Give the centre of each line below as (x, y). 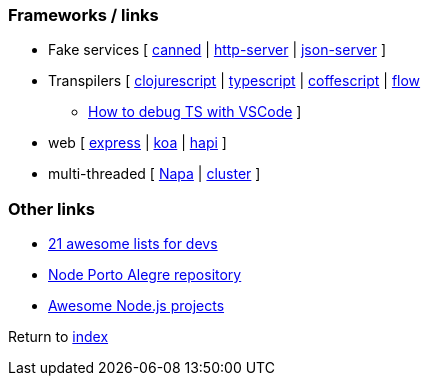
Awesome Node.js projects (136, 306)
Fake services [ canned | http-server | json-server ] (217, 50)
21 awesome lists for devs (133, 244)
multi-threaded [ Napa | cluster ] (154, 174)
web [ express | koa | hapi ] (137, 143)
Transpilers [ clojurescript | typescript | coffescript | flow (234, 81)
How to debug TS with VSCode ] (195, 112)
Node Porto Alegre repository (145, 275)
